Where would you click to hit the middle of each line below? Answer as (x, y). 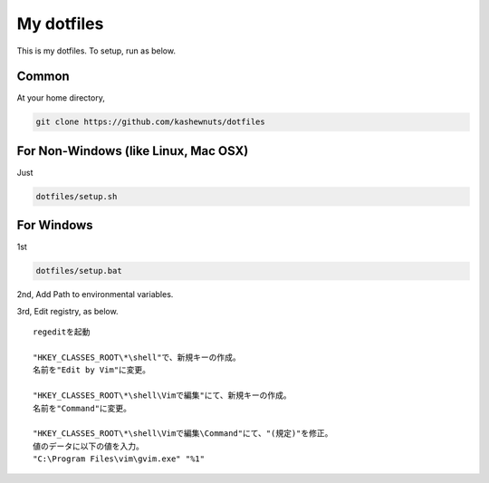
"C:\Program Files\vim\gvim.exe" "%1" (119, 459)
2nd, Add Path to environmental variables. (95, 295)
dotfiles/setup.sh (77, 196)
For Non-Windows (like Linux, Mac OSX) (133, 151)
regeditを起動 (62, 332)
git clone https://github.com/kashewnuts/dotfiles (151, 122)
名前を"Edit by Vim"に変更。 (92, 370)
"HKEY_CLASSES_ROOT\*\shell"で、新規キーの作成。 (137, 357)
